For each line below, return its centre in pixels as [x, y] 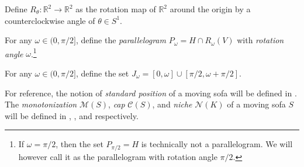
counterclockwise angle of [50, 20]
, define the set [102, 73]
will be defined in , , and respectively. [72, 115]
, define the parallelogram [121, 40]
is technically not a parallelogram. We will [217, 144]
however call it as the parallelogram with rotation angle [118, 156]
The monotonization [41, 104]
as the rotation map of [116, 9]
